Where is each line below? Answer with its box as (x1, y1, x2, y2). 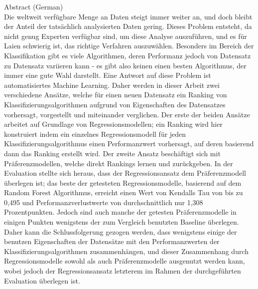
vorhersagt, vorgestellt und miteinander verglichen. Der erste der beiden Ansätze (4, 109, 250, 119)
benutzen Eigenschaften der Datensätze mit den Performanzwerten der (4, 236, 220, 247)
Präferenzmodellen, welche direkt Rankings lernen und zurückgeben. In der (4, 158, 233, 168)
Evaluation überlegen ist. (4, 275, 80, 286)
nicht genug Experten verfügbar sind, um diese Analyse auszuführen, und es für (4, 30, 247, 41)
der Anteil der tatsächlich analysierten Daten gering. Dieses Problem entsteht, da (4, 21, 252, 31)
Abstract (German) (4, 1, 63, 11)
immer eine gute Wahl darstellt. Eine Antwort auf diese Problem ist (4, 70, 211, 80)
